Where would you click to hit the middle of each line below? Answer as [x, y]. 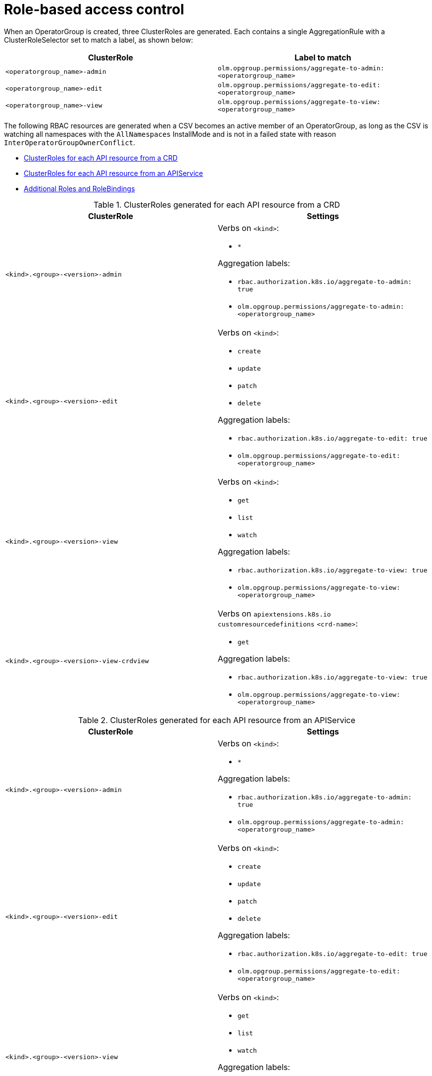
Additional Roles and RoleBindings [79, 188]
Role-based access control [94, 9]
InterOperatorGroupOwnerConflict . [70, 142]
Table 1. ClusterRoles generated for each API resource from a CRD [217, 204]
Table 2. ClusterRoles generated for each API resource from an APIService [217, 720]
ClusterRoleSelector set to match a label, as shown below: [99, 40]
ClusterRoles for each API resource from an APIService [114, 173]
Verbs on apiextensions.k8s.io [274, 613]
